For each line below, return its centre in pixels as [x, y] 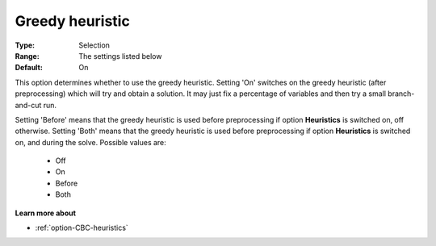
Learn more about [46, 213]
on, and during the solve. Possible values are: [91, 142]
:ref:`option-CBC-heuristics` [82, 228]
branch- [401, 94]
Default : [29, 68]
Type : [25, 45]
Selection [94, 45]
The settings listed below [120, 56]
